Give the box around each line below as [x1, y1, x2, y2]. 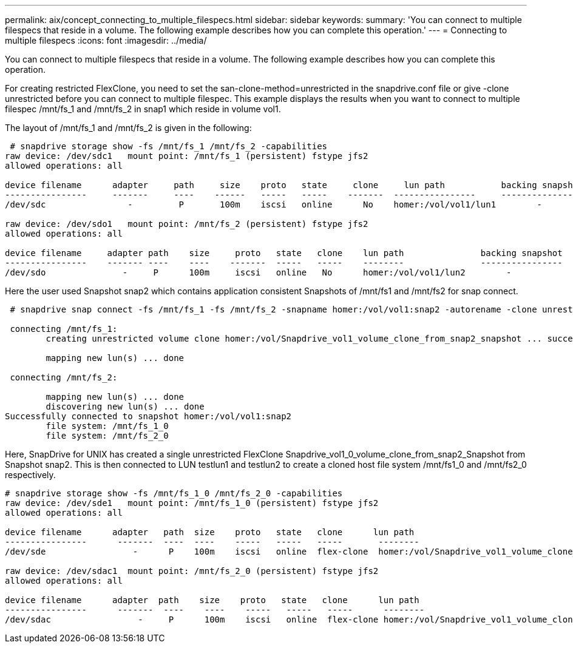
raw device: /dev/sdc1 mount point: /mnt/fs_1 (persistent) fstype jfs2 [5, 151, 368, 161]
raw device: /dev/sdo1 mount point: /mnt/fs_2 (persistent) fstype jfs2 [5, 219, 368, 229]
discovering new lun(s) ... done [46, 402, 205, 411]
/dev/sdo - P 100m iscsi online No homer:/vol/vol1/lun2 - [5, 268, 512, 277]
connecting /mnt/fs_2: [10, 373, 118, 382]
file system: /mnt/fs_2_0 [46, 431, 169, 440]
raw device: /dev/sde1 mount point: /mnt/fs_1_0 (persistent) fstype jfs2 [5, 498, 379, 508]
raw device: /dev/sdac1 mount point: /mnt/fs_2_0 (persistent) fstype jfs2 [5, 566, 379, 576]
